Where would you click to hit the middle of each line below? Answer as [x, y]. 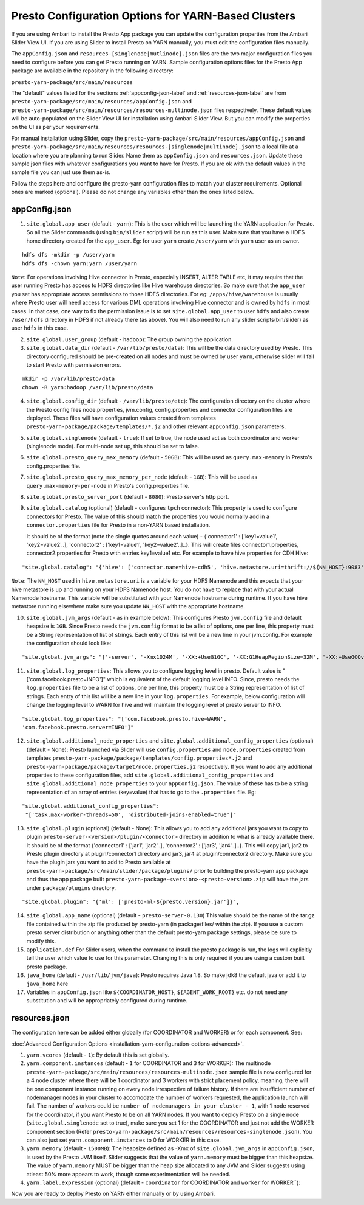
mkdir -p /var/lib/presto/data [69, 379]
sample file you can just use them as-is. [61, 172]
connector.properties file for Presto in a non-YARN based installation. [118, 525]
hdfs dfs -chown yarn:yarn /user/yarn [80, 263]
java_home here [47, 984]
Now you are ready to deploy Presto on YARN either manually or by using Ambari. [113, 1194]
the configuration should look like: [69, 643]
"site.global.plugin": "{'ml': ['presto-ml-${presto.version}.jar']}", [131, 902]
